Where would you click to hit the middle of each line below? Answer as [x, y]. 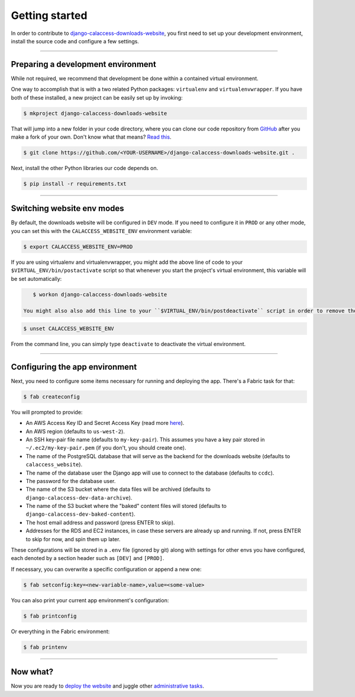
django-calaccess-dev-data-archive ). [79, 497]
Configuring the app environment [74, 367]
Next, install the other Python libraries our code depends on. [85, 168]
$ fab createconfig [51, 397]
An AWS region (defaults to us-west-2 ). [75, 431]
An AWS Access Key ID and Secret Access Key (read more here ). [105, 423]
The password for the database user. [71, 481]
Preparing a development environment [83, 64]
